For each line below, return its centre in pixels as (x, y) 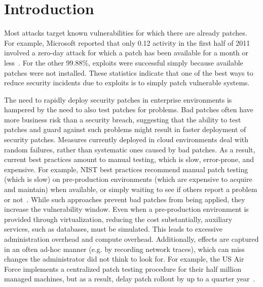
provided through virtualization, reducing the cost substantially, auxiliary (118, 219)
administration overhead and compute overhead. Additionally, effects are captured (131, 239)
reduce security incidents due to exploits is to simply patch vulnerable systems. (127, 83)
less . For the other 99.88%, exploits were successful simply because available (124, 62)
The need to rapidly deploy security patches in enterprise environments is (118, 99)
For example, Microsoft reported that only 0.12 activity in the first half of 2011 (127, 42)
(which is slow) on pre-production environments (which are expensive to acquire (128, 179)
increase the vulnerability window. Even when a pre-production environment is (126, 209)
